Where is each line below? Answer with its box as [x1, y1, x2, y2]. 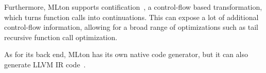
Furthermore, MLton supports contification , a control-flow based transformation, [4, 2, 262, 12]
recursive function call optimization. [4, 31, 117, 42]
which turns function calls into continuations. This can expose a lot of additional [4, 11, 259, 22]
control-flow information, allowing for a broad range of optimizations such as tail [4, 22, 258, 32]
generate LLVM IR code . [4, 59, 86, 69]
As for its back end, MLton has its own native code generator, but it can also [4, 49, 248, 60]
